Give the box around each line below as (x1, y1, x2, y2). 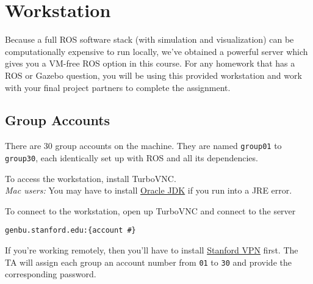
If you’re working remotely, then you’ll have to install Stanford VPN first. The (5, 244, 298, 257)
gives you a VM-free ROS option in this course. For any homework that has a (5, 57, 295, 70)
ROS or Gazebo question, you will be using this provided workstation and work (5, 68, 302, 81)
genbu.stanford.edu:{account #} (5, 226, 136, 235)
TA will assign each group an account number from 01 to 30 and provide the (5, 255, 292, 268)
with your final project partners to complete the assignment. (5, 81, 231, 93)
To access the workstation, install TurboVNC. (5, 172, 176, 184)
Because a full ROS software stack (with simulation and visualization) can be (5, 33, 294, 46)
